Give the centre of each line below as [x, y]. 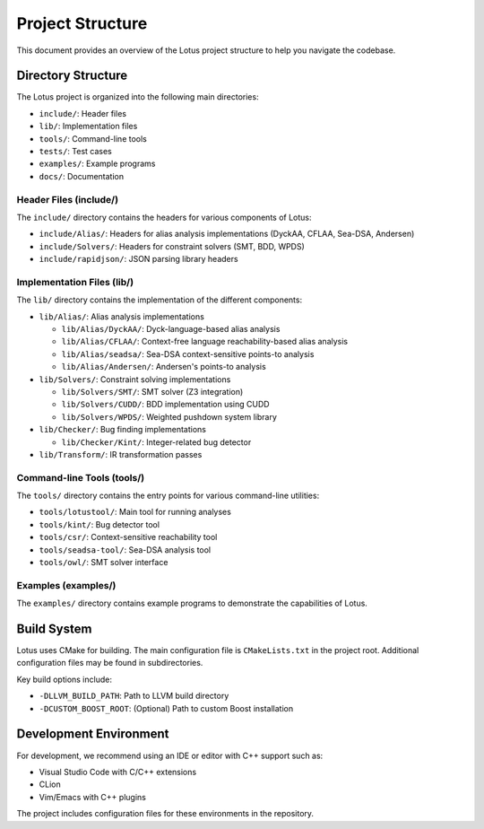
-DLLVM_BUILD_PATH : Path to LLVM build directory [134, 696]
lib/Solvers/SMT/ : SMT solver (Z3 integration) [152, 391]
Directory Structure [72, 76]
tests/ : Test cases [75, 152]
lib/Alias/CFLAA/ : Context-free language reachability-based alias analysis [205, 342]
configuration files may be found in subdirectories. [110, 663]
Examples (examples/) [66, 585]
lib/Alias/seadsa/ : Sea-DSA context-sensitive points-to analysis [188, 353]
